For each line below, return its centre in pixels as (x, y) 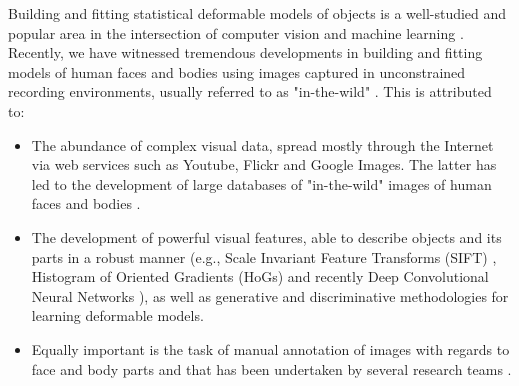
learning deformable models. (117, 315)
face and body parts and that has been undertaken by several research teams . (271, 368)
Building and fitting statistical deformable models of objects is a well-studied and (257, 13)
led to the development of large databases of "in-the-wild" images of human (261, 183)
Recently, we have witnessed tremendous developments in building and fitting (245, 52)
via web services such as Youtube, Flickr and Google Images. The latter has (264, 164)
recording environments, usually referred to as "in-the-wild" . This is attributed (250, 91)
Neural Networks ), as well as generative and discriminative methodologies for (270, 295)
